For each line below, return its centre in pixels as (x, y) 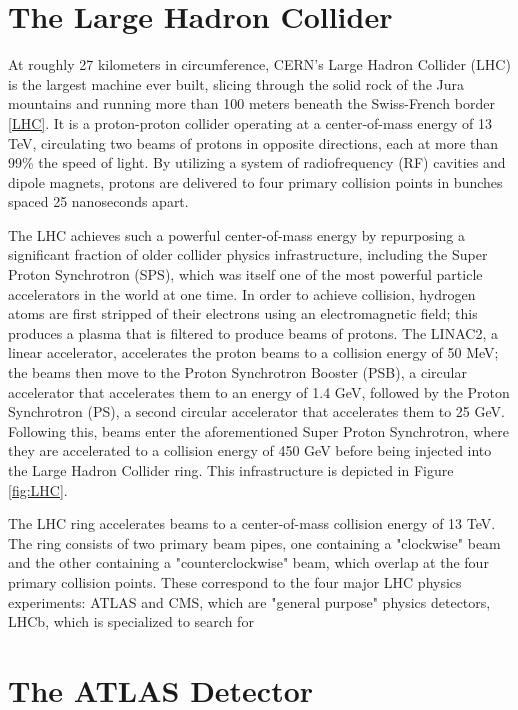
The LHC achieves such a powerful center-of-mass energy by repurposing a (236, 234)
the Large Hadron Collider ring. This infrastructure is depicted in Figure (231, 470)
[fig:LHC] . (38, 489)
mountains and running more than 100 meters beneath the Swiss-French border (251, 103)
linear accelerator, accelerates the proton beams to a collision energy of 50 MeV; (253, 352)
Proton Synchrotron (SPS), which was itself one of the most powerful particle (245, 274)
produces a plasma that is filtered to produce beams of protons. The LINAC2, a (253, 332)
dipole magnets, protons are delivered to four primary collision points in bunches (255, 181)
